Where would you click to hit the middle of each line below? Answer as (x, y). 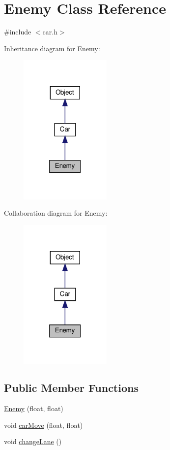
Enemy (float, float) (34, 408)
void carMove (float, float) (43, 425)
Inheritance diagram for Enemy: (52, 48)
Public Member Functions (71, 388)
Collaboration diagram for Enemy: (56, 213)
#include (18, 32)
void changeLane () (33, 441)
